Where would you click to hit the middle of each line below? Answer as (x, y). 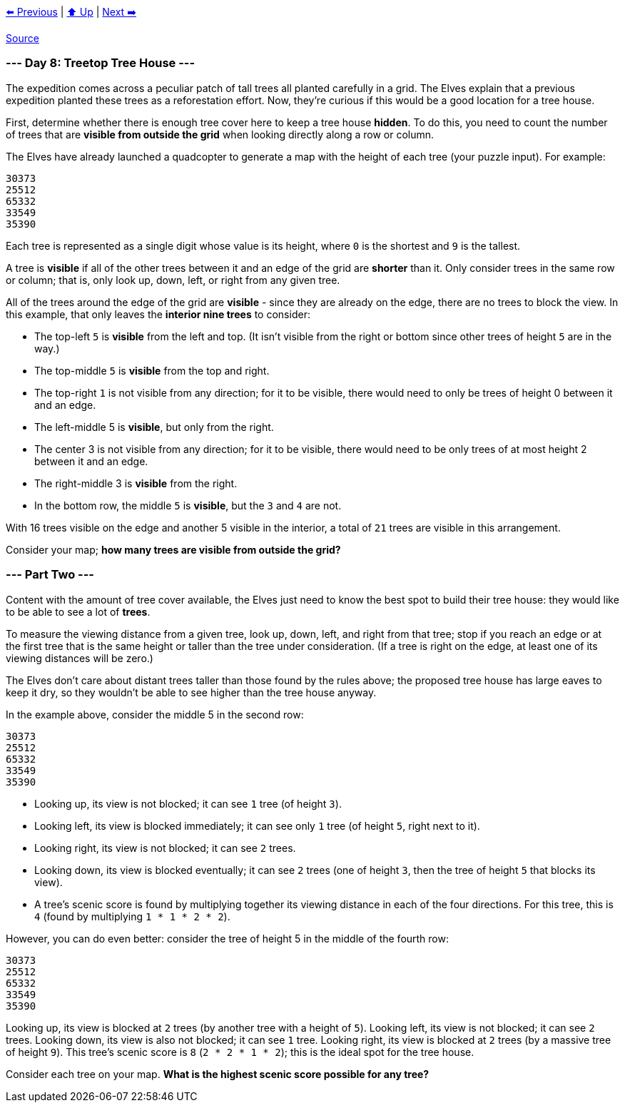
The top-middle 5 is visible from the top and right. (152, 370)
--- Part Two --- (50, 575)
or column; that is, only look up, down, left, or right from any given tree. (173, 280)
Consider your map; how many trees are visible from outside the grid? (173, 549)
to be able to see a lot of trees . (78, 611)
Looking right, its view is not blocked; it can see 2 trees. (165, 848)
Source (22, 38)
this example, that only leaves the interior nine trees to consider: (158, 314)
